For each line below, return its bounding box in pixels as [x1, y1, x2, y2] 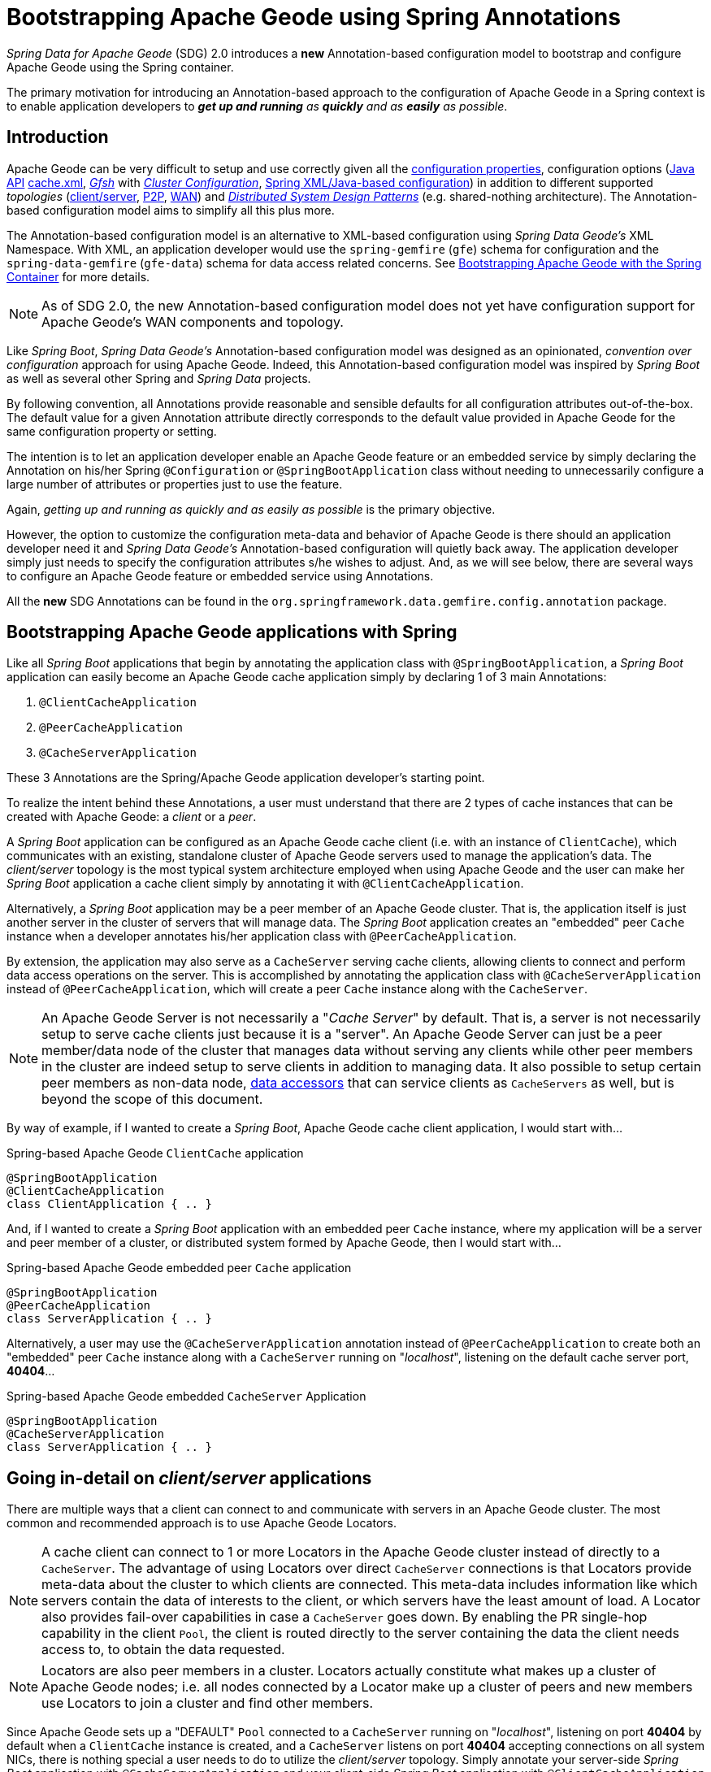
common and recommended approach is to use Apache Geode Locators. [7, 1516, 397, 1531]
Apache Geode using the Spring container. [7, 59, 234, 74]
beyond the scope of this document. [41, 1091, 263, 1108]
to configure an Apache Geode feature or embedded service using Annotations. [7, 568, 434, 583]
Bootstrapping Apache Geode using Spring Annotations [7, 3, 621, 31]
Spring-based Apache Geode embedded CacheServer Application [7, 1389, 366, 1404]
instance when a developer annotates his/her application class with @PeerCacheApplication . [7, 929, 517, 944]
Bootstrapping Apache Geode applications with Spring [7, 622, 457, 643]
